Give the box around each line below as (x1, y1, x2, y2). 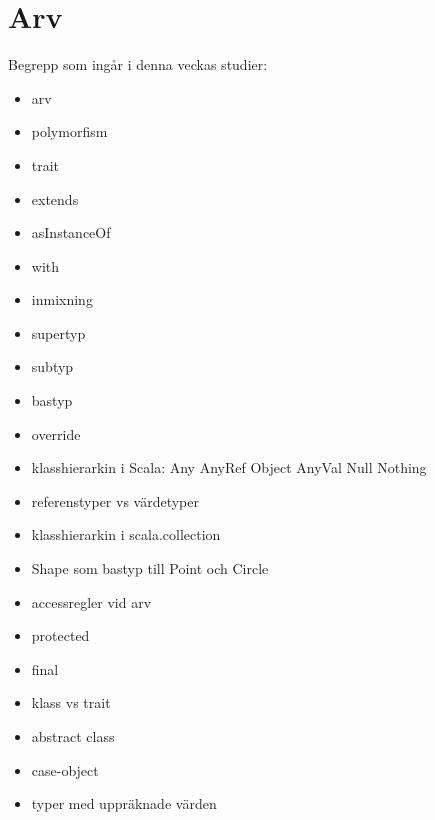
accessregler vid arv (31, 591, 152, 612)
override (31, 423, 81, 444)
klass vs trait (31, 692, 111, 713)
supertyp (31, 322, 86, 343)
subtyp (31, 356, 74, 377)
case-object (31, 759, 99, 780)
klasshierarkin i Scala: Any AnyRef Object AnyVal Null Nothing (31, 457, 427, 478)
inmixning (31, 289, 93, 310)
